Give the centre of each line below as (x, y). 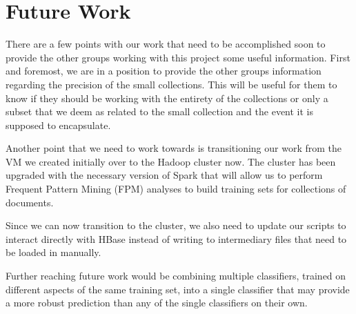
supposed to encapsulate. (58, 125)
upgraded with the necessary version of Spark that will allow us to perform (164, 175)
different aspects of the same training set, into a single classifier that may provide (178, 289)
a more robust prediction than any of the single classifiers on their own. (157, 303)
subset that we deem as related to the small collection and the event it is (160, 111)
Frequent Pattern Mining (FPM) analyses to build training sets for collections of (176, 189)
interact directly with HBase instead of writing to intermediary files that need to (176, 238)
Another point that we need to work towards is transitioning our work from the (174, 148)
